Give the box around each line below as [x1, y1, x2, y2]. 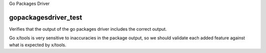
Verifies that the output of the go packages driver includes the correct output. [9, 26, 167, 32]
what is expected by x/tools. [9, 42, 66, 48]
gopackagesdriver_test [9, 13, 82, 21]
